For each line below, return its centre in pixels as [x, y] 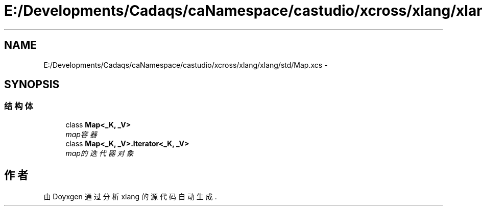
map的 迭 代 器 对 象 [100, 153]
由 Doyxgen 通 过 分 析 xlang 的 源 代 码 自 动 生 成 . [130, 196]
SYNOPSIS [32, 85]
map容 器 [81, 134]
